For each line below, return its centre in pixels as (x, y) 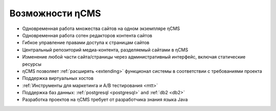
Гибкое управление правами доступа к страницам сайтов (86, 43)
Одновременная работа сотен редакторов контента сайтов (87, 35)
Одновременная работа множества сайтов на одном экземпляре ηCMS (101, 29)
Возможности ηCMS (55, 13)
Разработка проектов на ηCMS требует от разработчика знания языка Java (105, 100)
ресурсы (32, 64)
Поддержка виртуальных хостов (58, 78)
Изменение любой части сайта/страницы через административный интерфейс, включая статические (134, 57)
